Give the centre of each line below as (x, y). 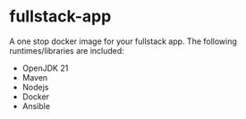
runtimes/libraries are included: (67, 50)
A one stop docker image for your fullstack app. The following (123, 41)
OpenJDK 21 (45, 68)
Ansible (36, 106)
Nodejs (35, 87)
